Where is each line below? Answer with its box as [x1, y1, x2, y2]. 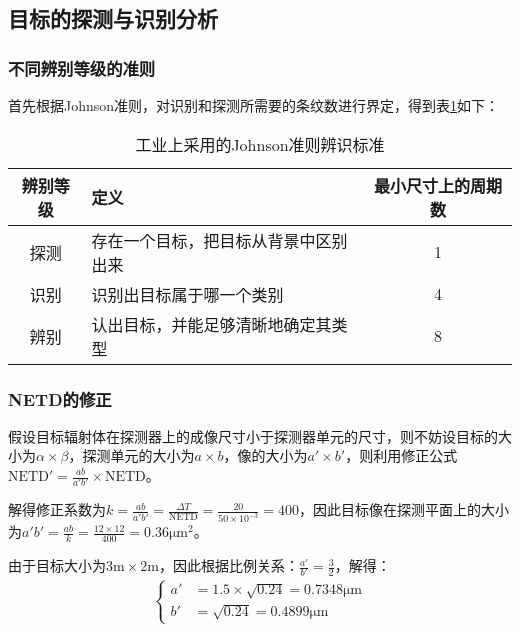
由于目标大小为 [8, 555, 106, 576]
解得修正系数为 [8, 499, 106, 520]
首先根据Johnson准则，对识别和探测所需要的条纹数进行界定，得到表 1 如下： [8, 95, 500, 115]
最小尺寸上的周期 [373, 173, 502, 197]
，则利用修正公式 [345, 445, 458, 466]
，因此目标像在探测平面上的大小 [299, 499, 510, 520]
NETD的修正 [8, 386, 112, 411]
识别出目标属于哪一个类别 [91, 282, 284, 306]
